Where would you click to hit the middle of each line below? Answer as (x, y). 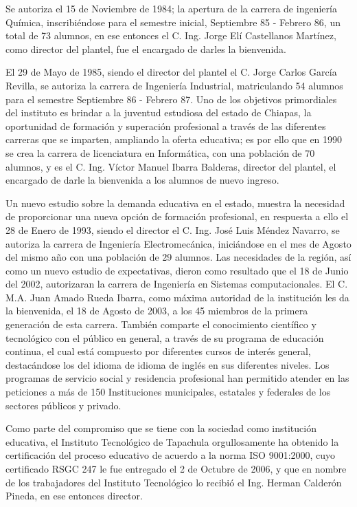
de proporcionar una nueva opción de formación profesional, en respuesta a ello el (177, 216)
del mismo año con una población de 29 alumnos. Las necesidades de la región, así (178, 257)
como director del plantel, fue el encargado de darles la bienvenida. (146, 48)
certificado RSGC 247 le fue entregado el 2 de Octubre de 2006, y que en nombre (176, 468)
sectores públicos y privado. (64, 405)
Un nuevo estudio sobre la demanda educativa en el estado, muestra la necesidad (175, 203)
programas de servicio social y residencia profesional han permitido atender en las (177, 378)
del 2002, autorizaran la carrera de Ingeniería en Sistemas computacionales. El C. (177, 284)
